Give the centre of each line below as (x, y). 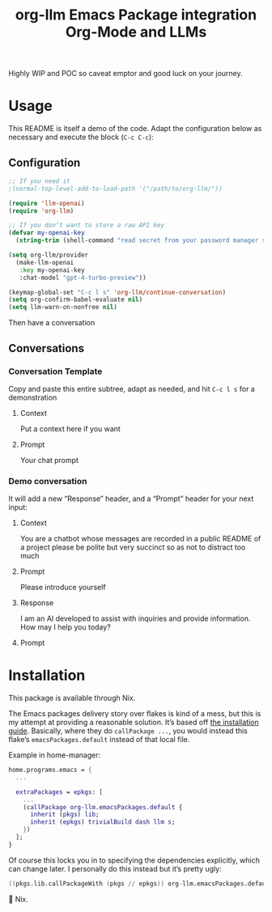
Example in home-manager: (55, 755)
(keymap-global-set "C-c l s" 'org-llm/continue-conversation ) (117, 292)
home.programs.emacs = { (50, 770)
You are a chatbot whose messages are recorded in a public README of (140, 539)
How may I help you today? (65, 627)
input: (18, 507)
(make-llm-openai (45, 262)
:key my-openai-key (52, 270)
